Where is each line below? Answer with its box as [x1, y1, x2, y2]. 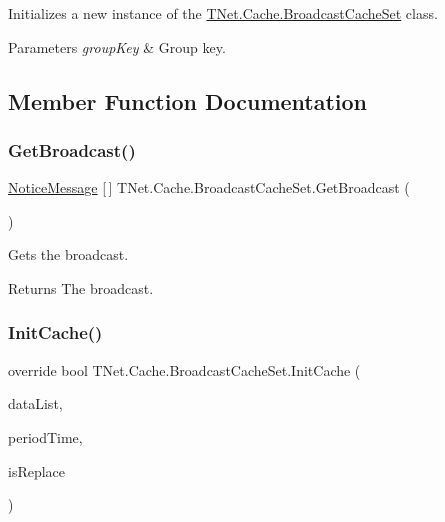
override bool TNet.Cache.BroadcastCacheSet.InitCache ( [8, 359, 361, 380]
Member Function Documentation [8, 85, 368, 116]
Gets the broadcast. [8, 244, 129, 265]
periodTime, [8, 426, 83, 447]
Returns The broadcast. [8, 277, 154, 298]
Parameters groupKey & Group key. [8, 36, 226, 57]
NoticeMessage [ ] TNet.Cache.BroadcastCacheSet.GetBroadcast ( [8, 177, 410, 198]
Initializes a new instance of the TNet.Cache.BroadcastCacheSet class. [8, 3, 438, 23]
